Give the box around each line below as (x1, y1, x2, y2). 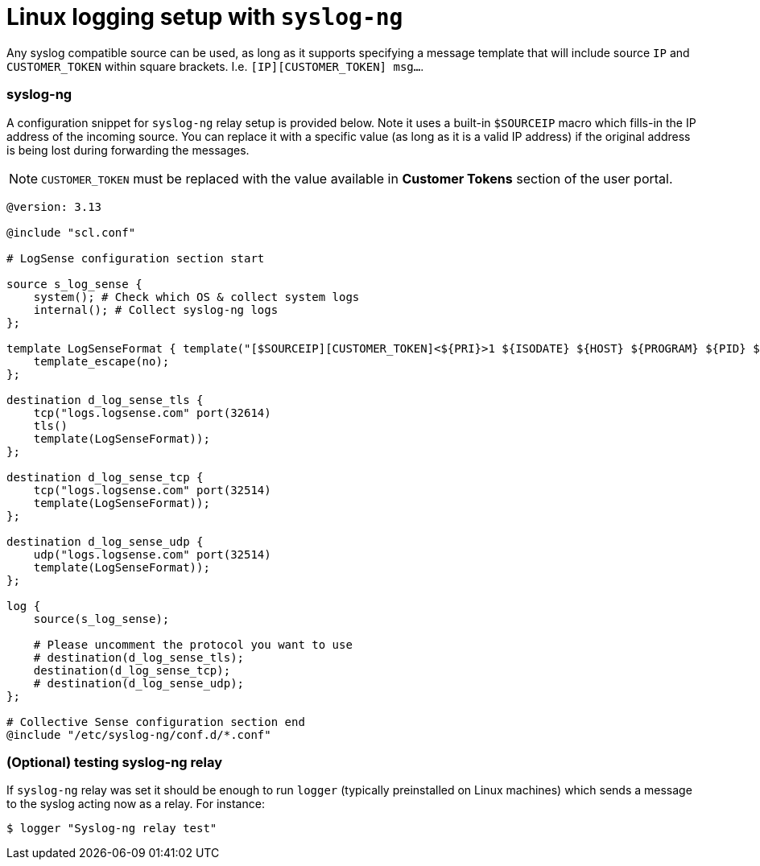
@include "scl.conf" (6, 225, 136, 239)
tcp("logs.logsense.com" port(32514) (33, 483, 271, 497)
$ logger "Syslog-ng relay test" (6, 822, 217, 835)
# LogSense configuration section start (6, 251, 265, 265)
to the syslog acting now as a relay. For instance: (6, 797, 265, 811)
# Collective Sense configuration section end (6, 715, 305, 728)
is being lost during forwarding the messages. (6, 142, 250, 157)
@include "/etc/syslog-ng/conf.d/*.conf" (6, 728, 271, 741)
